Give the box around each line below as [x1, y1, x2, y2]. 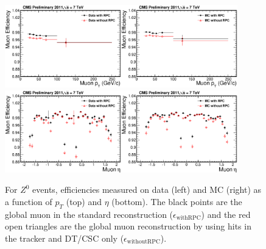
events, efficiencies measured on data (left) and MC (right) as [32, 183, 262, 196]
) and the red [201, 208, 251, 220]
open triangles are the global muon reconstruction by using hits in [5, 220, 251, 233]
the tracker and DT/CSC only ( [5, 231, 124, 244]
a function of [5, 195, 52, 208]
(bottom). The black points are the [111, 195, 242, 208]
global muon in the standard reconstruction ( [5, 208, 173, 220]
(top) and [66, 195, 102, 208]
